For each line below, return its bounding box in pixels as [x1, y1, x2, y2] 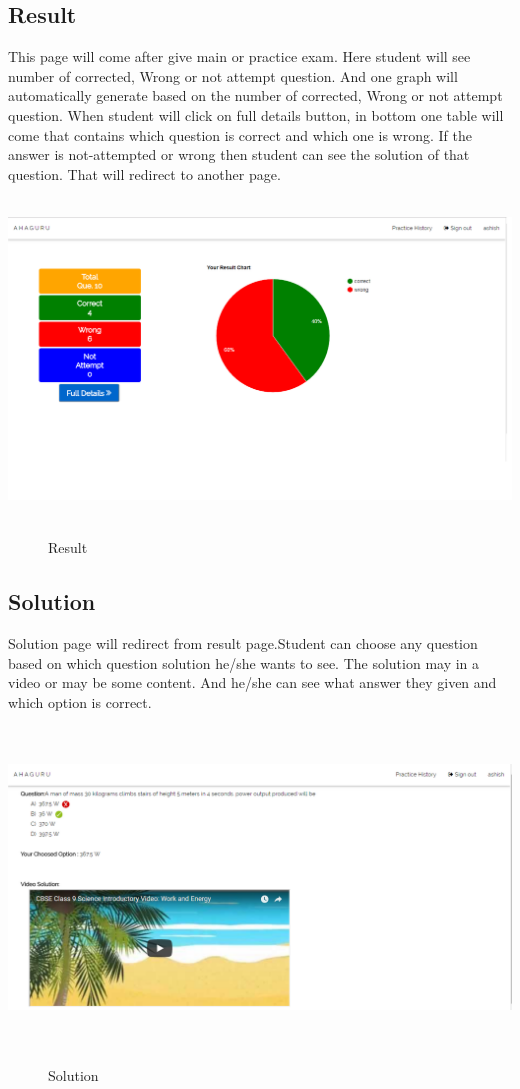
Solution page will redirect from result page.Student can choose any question [8, 633, 478, 653]
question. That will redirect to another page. [8, 163, 281, 184]
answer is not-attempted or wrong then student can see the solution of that [8, 144, 470, 165]
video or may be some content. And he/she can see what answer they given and [8, 672, 497, 693]
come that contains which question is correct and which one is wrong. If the [8, 124, 472, 145]
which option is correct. [8, 691, 152, 712]
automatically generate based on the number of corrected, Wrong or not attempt [8, 85, 503, 106]
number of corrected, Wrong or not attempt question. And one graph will [8, 65, 458, 86]
